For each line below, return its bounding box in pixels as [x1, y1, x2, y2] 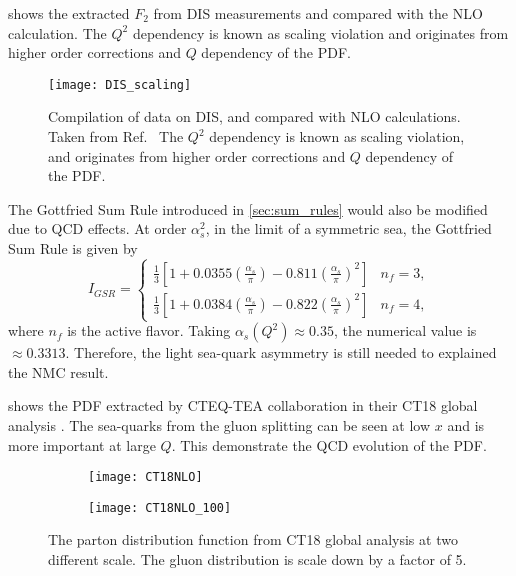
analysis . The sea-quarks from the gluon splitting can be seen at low [8, 414, 431, 435]
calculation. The [8, 22, 107, 43]
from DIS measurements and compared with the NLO [153, 3, 483, 23]
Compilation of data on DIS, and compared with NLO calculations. [48, 106, 461, 127]
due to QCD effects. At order [8, 218, 187, 239]
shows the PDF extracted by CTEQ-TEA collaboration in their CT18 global [8, 395, 478, 416]
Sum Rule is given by [8, 238, 138, 258]
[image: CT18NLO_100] [88, 500, 232, 515]
